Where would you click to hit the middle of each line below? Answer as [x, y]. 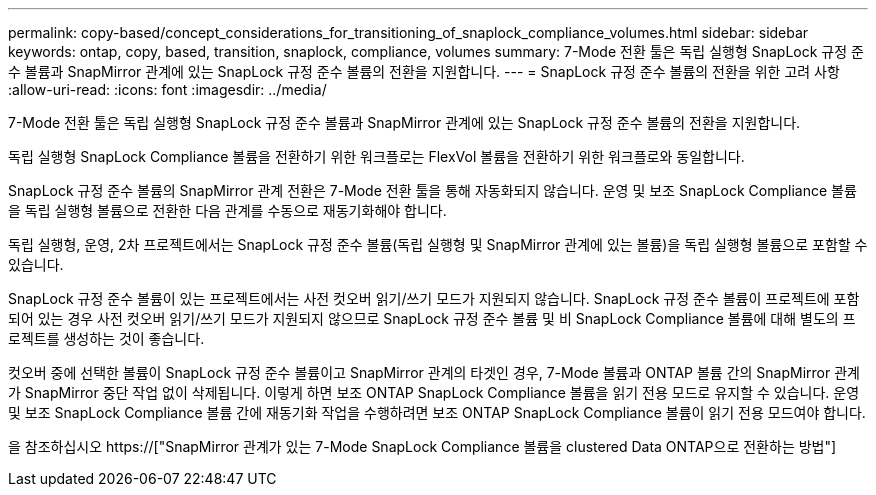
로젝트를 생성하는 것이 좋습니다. [106, 338]
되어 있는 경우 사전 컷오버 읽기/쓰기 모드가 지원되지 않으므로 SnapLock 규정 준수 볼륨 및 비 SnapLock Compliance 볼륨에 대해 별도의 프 [432, 318]
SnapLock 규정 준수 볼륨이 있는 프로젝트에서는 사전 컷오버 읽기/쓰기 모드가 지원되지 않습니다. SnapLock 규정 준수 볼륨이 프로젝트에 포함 [434, 298]
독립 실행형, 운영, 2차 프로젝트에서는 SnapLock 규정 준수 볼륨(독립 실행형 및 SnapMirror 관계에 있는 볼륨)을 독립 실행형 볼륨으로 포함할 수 [438, 244]
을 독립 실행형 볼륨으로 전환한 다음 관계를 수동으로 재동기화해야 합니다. [227, 210]
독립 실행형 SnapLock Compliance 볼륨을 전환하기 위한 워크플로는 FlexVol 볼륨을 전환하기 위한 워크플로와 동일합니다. [376, 156]
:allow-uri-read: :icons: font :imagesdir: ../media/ [167, 89]
